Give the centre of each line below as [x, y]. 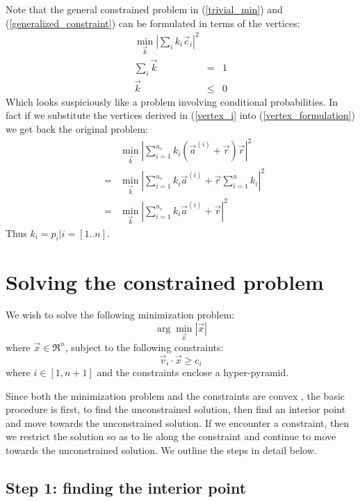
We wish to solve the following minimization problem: [120, 315]
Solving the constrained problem [165, 281]
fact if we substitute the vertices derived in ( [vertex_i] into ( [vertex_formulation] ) [180, 115]
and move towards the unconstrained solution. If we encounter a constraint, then [178, 422]
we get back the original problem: [77, 128]
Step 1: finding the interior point [126, 488]
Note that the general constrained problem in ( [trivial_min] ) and [144, 9]
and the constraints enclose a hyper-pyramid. [193, 372]
